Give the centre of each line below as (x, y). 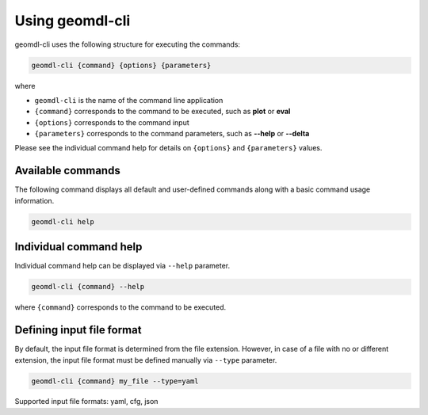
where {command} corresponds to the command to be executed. (120, 307)
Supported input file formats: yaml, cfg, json (86, 402)
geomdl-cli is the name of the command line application (129, 100)
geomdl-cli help (63, 221)
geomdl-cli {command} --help (88, 287)
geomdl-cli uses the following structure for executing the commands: (128, 44)
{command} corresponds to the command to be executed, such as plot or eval (162, 112)
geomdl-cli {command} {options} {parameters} (121, 65)
